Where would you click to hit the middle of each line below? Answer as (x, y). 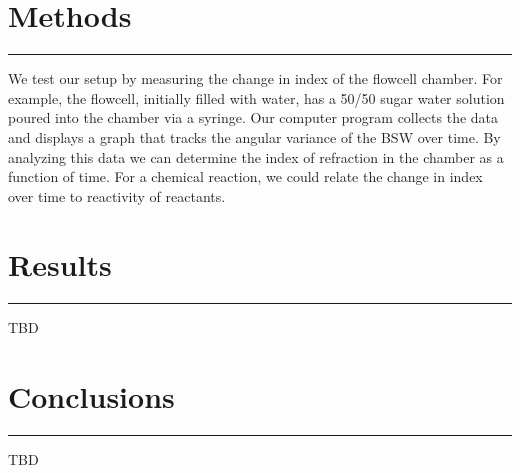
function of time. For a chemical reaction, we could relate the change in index (245, 176)
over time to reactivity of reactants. (117, 195)
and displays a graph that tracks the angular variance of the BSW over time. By (254, 136)
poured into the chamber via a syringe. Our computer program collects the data (253, 117)
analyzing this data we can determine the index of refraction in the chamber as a (256, 156)
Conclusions (91, 396)
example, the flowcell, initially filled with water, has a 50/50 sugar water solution (256, 97)
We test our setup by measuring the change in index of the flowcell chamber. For (255, 78)
